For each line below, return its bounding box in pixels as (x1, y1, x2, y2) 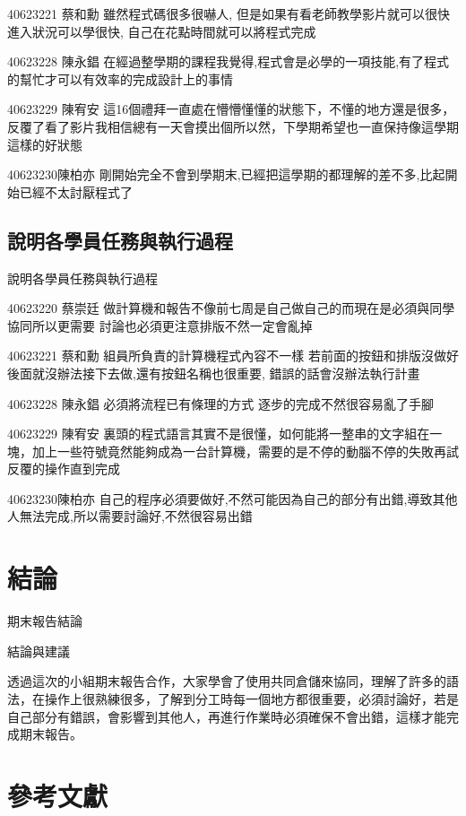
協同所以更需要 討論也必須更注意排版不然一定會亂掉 (7, 316, 313, 334)
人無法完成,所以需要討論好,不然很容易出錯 (7, 507, 253, 525)
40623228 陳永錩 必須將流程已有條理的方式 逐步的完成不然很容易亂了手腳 (7, 394, 434, 412)
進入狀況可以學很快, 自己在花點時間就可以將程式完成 (7, 22, 316, 40)
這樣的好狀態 (7, 135, 82, 153)
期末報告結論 (7, 612, 82, 630)
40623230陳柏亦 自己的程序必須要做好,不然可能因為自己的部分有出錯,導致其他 (7, 489, 458, 508)
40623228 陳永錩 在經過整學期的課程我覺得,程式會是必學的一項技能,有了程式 (7, 52, 450, 71)
